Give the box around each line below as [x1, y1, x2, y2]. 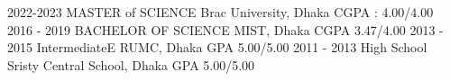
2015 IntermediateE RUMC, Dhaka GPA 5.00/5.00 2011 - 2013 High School [7, 38, 427, 57]
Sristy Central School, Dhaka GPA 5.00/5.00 [7, 55, 255, 74]
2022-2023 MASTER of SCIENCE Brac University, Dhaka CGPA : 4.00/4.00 [7, 3, 434, 21]
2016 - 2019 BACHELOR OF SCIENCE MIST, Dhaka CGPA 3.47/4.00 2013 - [7, 20, 444, 39]
